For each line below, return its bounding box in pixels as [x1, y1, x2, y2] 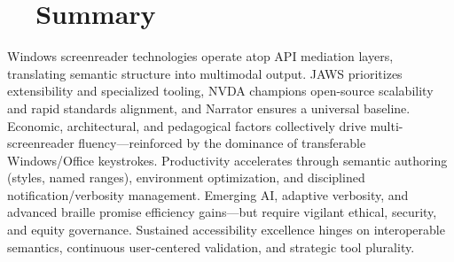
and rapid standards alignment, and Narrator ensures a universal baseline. [7, 98, 411, 117]
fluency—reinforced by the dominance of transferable [78, 134, 366, 152]
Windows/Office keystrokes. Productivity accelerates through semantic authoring [7, 150, 448, 169]
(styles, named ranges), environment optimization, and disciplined [7, 168, 365, 187]
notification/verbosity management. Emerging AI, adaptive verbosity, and [7, 185, 409, 204]
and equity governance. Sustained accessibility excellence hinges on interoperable [7, 220, 445, 239]
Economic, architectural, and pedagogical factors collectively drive [7, 116, 366, 135]
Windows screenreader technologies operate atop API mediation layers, [7, 47, 394, 65]
